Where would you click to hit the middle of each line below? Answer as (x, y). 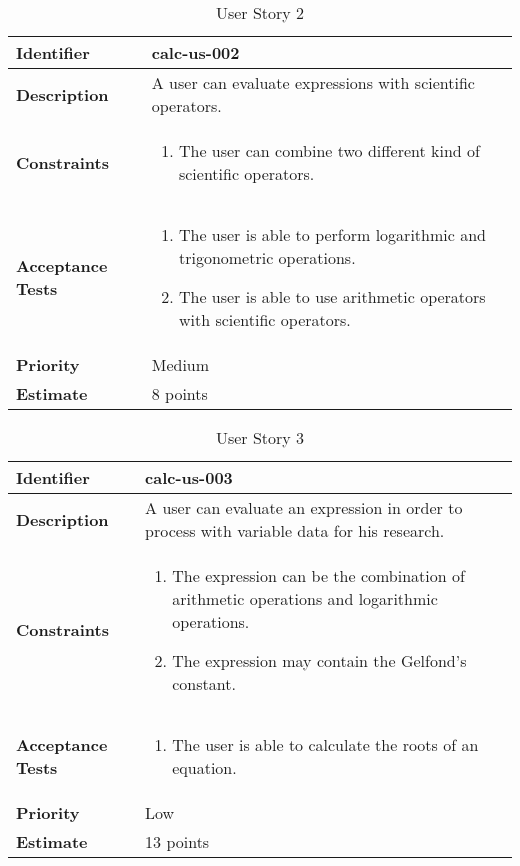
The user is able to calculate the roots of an (325, 744)
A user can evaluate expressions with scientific (313, 82)
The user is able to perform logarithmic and (332, 234)
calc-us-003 (189, 477)
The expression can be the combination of (318, 575)
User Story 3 (260, 437)
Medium (180, 364)
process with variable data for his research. (295, 530)
